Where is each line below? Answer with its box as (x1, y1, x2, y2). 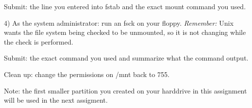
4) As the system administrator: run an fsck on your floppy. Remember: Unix (4, 17, 234, 28)
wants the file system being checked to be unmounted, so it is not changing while (4, 27, 246, 37)
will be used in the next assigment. (4, 95, 108, 105)
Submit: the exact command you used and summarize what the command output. (4, 53, 249, 63)
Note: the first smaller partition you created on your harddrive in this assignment (4, 85, 247, 95)
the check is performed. (4, 36, 74, 46)
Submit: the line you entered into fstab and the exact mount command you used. (4, 1, 246, 11)
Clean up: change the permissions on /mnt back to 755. (4, 69, 170, 79)
